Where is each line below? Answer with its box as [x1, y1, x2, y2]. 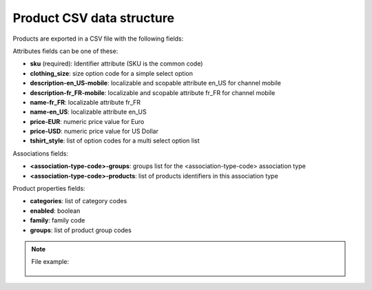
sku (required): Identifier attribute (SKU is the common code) [30, 59, 203, 68]
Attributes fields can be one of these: [12, 47, 118, 55]
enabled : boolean [30, 207, 81, 215]
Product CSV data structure [12, 10, 175, 25]
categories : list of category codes [30, 197, 127, 205]
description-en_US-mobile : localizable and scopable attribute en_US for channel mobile [30, 79, 282, 87]
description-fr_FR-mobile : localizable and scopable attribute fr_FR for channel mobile [30, 88, 276, 96]
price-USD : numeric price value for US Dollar [30, 127, 158, 136]
